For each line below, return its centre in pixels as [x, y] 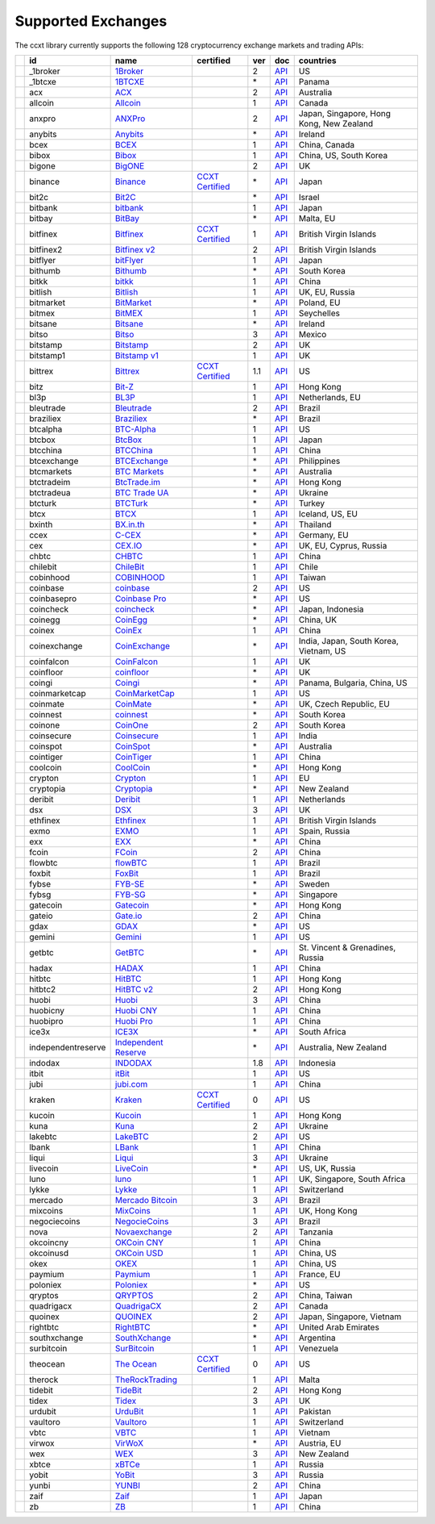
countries [317, 61]
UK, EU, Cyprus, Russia [343, 545]
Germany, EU [324, 535]
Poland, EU [319, 303]
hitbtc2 [43, 989]
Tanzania [316, 1232]
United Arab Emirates [339, 1327]
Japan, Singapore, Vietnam [350, 1317]
